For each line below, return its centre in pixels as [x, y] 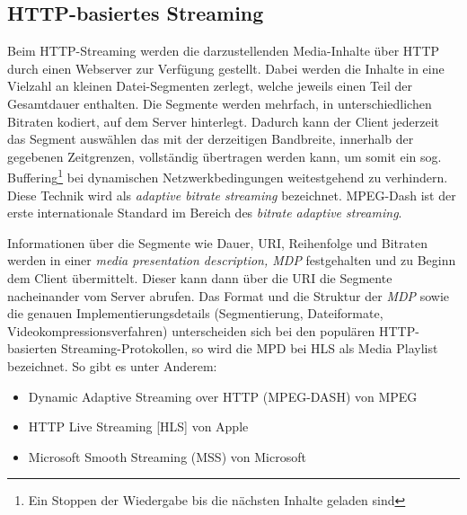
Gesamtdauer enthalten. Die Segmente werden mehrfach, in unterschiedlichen [220, 103]
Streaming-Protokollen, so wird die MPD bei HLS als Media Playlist [250, 348]
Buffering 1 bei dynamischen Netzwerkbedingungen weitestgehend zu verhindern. [228, 176]
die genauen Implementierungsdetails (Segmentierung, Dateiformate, [195, 313]
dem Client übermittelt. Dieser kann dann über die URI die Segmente [200, 277]
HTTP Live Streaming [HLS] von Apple [138, 426]
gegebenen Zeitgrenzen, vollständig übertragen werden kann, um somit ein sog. [225, 156]
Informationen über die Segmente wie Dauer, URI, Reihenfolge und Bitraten [218, 242]
